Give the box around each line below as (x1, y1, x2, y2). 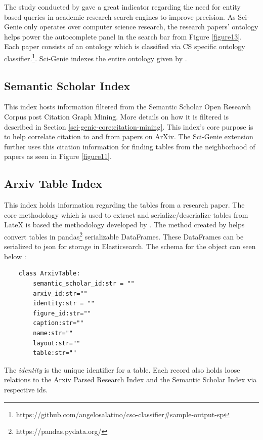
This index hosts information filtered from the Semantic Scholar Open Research (4, 101, 251, 112)
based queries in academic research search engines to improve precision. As (4, 11, 236, 22)
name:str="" (33, 329, 73, 337)
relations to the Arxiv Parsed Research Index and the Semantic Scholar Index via (4, 374, 257, 385)
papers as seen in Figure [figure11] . (4, 151, 112, 162)
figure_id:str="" (33, 309, 91, 317)
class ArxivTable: (18, 270, 80, 277)
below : (4, 251, 26, 261)
